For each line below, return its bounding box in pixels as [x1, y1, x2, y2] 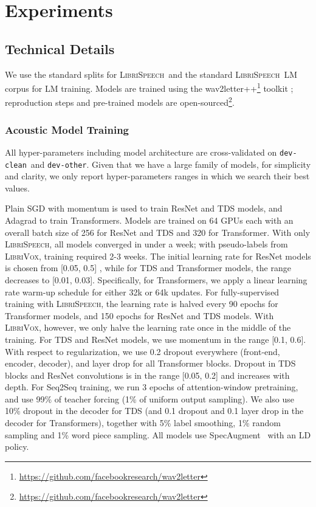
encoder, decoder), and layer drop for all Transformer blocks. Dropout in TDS [5, 357, 296, 370]
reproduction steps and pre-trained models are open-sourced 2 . [5, 94, 235, 109]
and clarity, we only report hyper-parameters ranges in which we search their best [5, 170, 310, 182]
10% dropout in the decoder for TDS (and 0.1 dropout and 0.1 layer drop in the [5, 404, 304, 417]
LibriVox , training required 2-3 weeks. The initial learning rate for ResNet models [5, 249, 311, 262]
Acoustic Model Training [5, 122, 129, 137]
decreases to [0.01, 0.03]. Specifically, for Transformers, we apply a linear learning [5, 273, 307, 286]
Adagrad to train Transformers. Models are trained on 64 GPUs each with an [5, 213, 294, 226]
